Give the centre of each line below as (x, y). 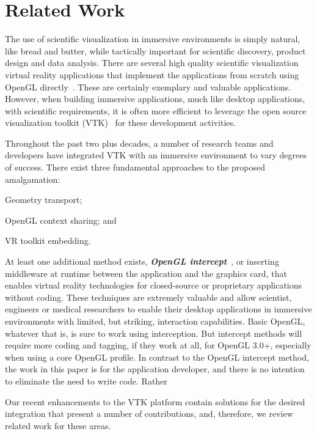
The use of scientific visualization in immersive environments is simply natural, (153, 39)
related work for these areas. (58, 425)
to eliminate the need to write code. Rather (86, 381)
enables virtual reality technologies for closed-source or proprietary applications (154, 285)
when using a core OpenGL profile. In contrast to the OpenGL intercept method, (157, 357)
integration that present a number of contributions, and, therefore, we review (149, 414)
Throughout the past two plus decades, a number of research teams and (139, 143)
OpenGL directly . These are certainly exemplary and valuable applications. (148, 86)
